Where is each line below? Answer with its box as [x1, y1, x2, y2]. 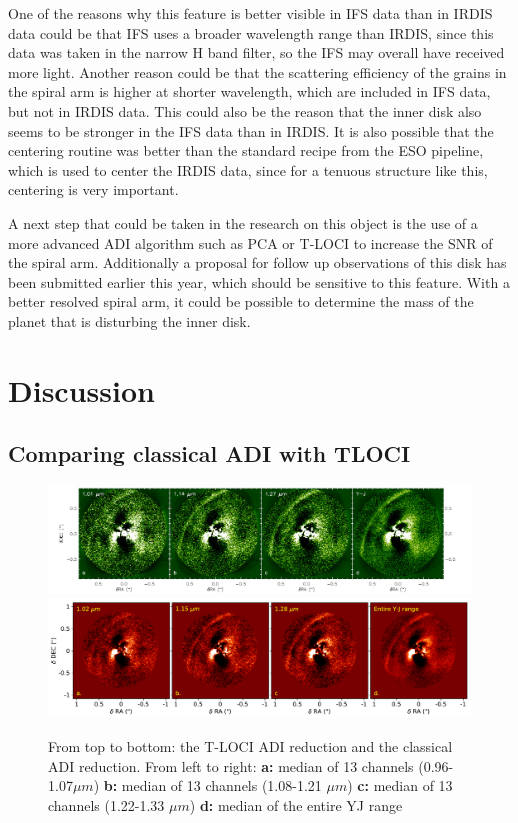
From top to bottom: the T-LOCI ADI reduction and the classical [48, 735, 453, 756]
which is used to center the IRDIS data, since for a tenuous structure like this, [8, 159, 488, 180]
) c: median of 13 [347, 775, 453, 796]
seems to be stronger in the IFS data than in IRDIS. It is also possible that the [8, 120, 494, 141]
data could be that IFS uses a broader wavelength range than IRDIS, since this [8, 22, 494, 43]
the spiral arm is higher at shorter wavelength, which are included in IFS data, [8, 81, 491, 102]
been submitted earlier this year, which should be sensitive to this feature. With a [8, 271, 510, 292]
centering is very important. [8, 179, 179, 200]
